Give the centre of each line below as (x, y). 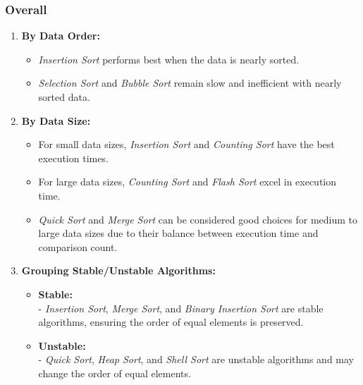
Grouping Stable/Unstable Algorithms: (118, 270)
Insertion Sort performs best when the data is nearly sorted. (169, 59)
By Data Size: (56, 120)
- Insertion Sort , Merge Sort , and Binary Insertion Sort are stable (181, 308)
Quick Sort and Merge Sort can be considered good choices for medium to (198, 219)
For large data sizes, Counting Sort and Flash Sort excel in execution (187, 182)
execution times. (73, 158)
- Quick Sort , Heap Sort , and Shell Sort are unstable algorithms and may (196, 359)
